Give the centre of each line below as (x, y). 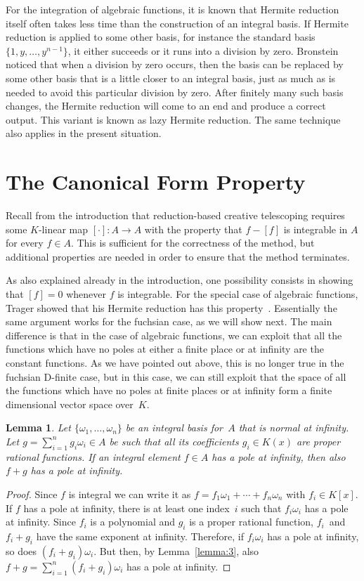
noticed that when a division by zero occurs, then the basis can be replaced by (175, 64)
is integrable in (316, 229)
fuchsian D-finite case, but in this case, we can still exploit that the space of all (176, 376)
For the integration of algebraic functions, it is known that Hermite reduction (173, 9)
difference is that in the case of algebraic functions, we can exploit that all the (174, 335)
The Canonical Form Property (156, 182)
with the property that (193, 229)
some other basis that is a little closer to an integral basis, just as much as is (171, 78)
